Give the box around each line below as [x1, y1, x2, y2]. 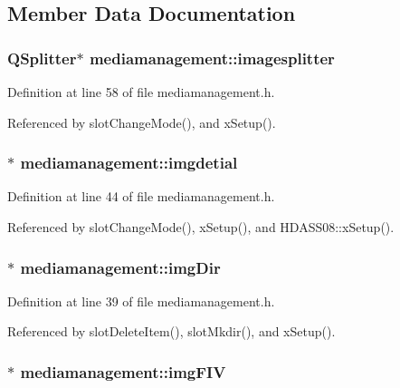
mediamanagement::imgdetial [20, 151, 238, 174]
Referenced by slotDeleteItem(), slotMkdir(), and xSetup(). [7, 322, 336, 341]
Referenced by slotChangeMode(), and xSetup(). [7, 112, 276, 131]
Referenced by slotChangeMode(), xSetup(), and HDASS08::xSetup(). [7, 218, 395, 236]
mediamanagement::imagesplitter [89, 46, 335, 69]
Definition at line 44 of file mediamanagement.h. [7, 187, 275, 206]
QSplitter [7, 46, 77, 69]
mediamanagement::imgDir [20, 256, 221, 278]
